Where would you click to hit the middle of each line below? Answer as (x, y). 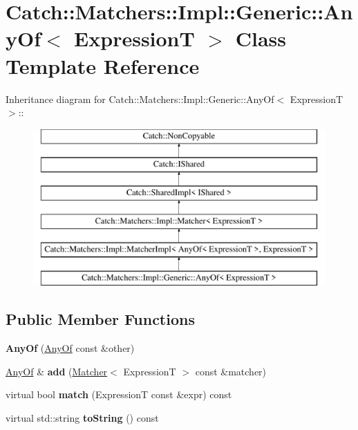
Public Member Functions (100, 319)
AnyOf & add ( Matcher (57, 371)
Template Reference (103, 65)
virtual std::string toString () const (82, 418)
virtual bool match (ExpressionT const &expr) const (119, 394)
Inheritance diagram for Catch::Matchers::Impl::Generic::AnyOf (140, 99)
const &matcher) (231, 371)
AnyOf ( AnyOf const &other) (70, 348)
